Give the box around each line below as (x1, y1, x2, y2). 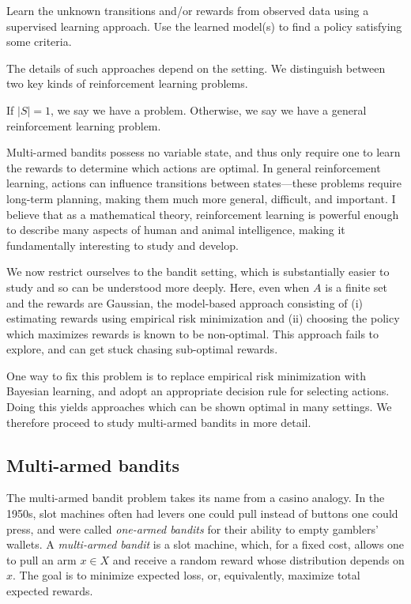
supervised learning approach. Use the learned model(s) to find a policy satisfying (6, 17, 402, 34)
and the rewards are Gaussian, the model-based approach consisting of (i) (6, 294, 364, 311)
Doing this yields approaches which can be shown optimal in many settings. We (6, 398, 392, 415)
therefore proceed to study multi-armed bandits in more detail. (6, 413, 311, 430)
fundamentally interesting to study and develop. (6, 236, 239, 253)
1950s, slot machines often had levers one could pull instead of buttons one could (6, 505, 398, 522)
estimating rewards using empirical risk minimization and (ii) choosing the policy (6, 310, 400, 327)
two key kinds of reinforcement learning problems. (6, 75, 248, 92)
